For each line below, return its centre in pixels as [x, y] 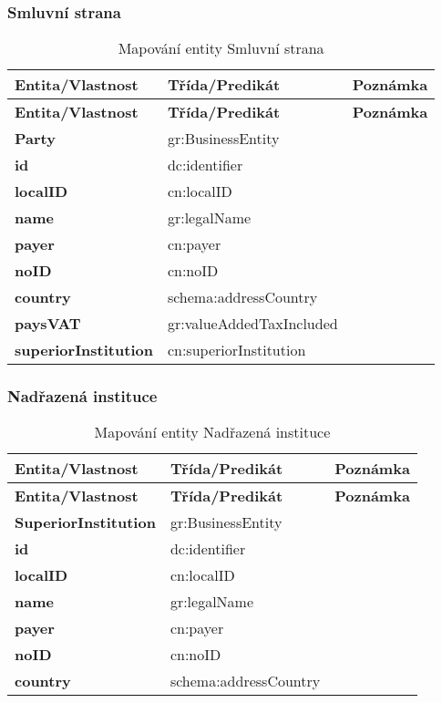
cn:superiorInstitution [236, 350]
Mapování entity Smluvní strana [221, 48]
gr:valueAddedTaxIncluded [252, 324]
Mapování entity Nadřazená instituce [212, 432]
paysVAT [48, 324]
